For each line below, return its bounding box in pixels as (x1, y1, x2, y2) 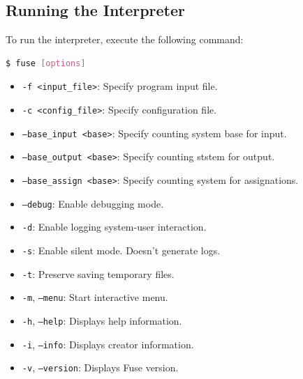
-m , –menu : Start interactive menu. (22, 290, 168, 304)
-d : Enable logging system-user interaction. (22, 219, 207, 234)
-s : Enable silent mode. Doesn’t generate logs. (22, 242, 221, 257)
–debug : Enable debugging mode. (22, 196, 164, 210)
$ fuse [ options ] (6, 58, 86, 68)
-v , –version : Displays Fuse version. (22, 360, 179, 375)
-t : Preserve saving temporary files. (22, 266, 175, 281)
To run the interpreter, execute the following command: (6, 32, 244, 47)
